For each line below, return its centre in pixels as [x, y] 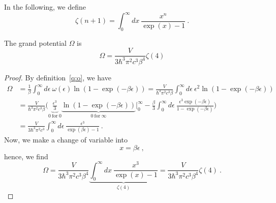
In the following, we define [45, 7]
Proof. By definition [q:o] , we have [58, 77]
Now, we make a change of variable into [66, 140]
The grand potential [35, 42]
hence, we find [26, 156]
